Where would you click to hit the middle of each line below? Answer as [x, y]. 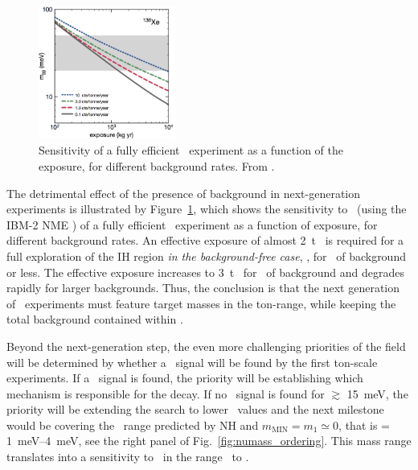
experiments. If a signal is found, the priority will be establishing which [185, 378]
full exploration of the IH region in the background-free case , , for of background [206, 256]
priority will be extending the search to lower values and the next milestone [195, 409]
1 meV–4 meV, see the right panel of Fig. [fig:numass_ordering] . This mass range [209, 441]
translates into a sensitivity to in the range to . [128, 457]
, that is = [364, 425]
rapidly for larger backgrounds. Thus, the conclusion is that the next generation [203, 288]
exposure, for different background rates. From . [157, 165]
